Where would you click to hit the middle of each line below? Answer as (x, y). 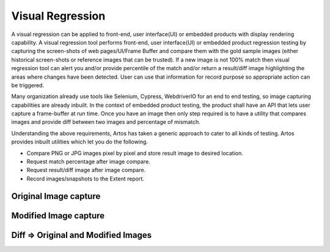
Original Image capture (56, 196)
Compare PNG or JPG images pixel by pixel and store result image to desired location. (135, 153)
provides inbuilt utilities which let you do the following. (79, 142)
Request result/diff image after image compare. (86, 170)
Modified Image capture (58, 216)
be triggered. (28, 85)
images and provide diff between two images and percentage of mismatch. (106, 122)
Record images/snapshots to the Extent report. (86, 178)
